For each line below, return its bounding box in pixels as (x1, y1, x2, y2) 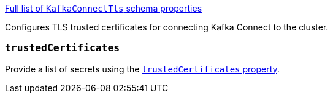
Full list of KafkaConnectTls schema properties (5, 3, 202, 13)
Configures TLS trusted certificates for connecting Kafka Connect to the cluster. (5, 22, 329, 32)
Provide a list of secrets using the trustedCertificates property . (5, 63, 280, 74)
